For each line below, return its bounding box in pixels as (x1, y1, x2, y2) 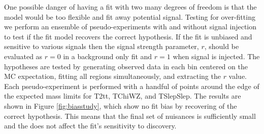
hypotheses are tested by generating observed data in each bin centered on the (4, 61, 248, 71)
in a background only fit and (63, 51, 152, 61)
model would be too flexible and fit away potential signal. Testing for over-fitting (4, 11, 255, 22)
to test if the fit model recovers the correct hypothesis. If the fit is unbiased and (4, 31, 252, 41)
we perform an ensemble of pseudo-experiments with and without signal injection (4, 21, 257, 32)
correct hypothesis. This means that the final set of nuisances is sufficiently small (4, 110, 256, 121)
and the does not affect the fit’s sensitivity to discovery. (4, 120, 177, 131)
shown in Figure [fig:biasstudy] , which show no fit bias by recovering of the (4, 100, 237, 111)
